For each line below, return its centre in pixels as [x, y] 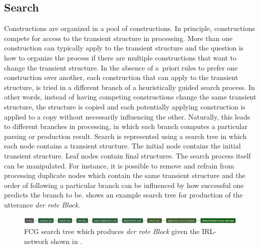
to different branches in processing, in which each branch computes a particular [126, 126]
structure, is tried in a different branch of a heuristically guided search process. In [129, 87]
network [36, 241]
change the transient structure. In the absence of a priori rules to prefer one [121, 67]
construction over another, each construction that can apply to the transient [121, 77]
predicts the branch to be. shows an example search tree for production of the [123, 195]
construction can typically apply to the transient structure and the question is [124, 48]
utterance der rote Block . [42, 204]
